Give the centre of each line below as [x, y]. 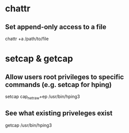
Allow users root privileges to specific [64, 77]
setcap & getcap [39, 59]
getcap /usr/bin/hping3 [29, 125]
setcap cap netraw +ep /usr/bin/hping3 [43, 97]
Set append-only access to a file [56, 27]
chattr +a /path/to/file [27, 39]
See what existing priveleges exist [59, 113]
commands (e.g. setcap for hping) [59, 85]
